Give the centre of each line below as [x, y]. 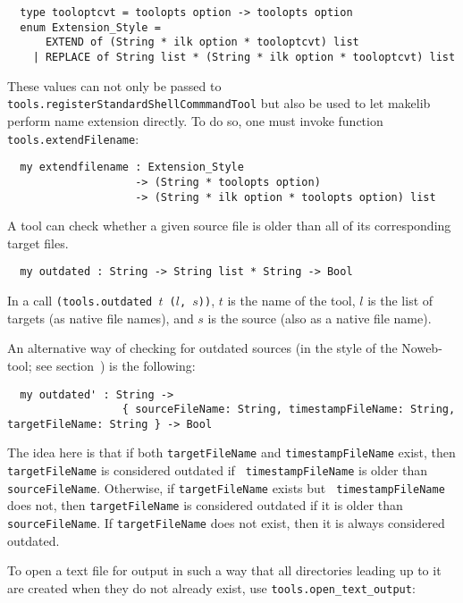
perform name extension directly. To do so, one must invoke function [195, 120]
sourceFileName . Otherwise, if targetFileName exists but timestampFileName [226, 487]
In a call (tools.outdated [80, 301]
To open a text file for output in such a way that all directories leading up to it [224, 570]
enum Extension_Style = [90, 27]
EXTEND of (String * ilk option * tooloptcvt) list [202, 42]
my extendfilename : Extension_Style [132, 167]
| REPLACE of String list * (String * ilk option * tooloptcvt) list [244, 57]
